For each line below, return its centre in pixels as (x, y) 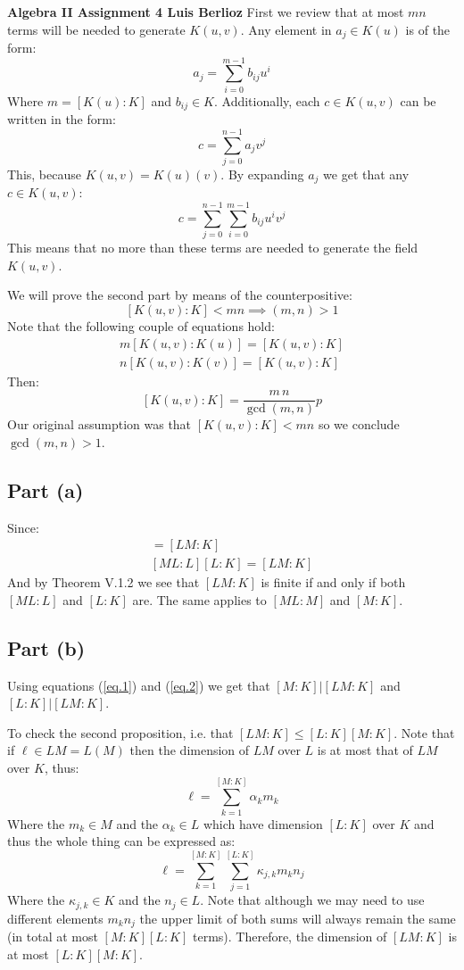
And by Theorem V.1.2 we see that (104, 582)
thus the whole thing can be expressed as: (121, 841)
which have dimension (263, 823)
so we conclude (359, 424)
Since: (23, 527)
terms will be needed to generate (96, 29)
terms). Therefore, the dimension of (290, 936)
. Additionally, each (267, 100)
